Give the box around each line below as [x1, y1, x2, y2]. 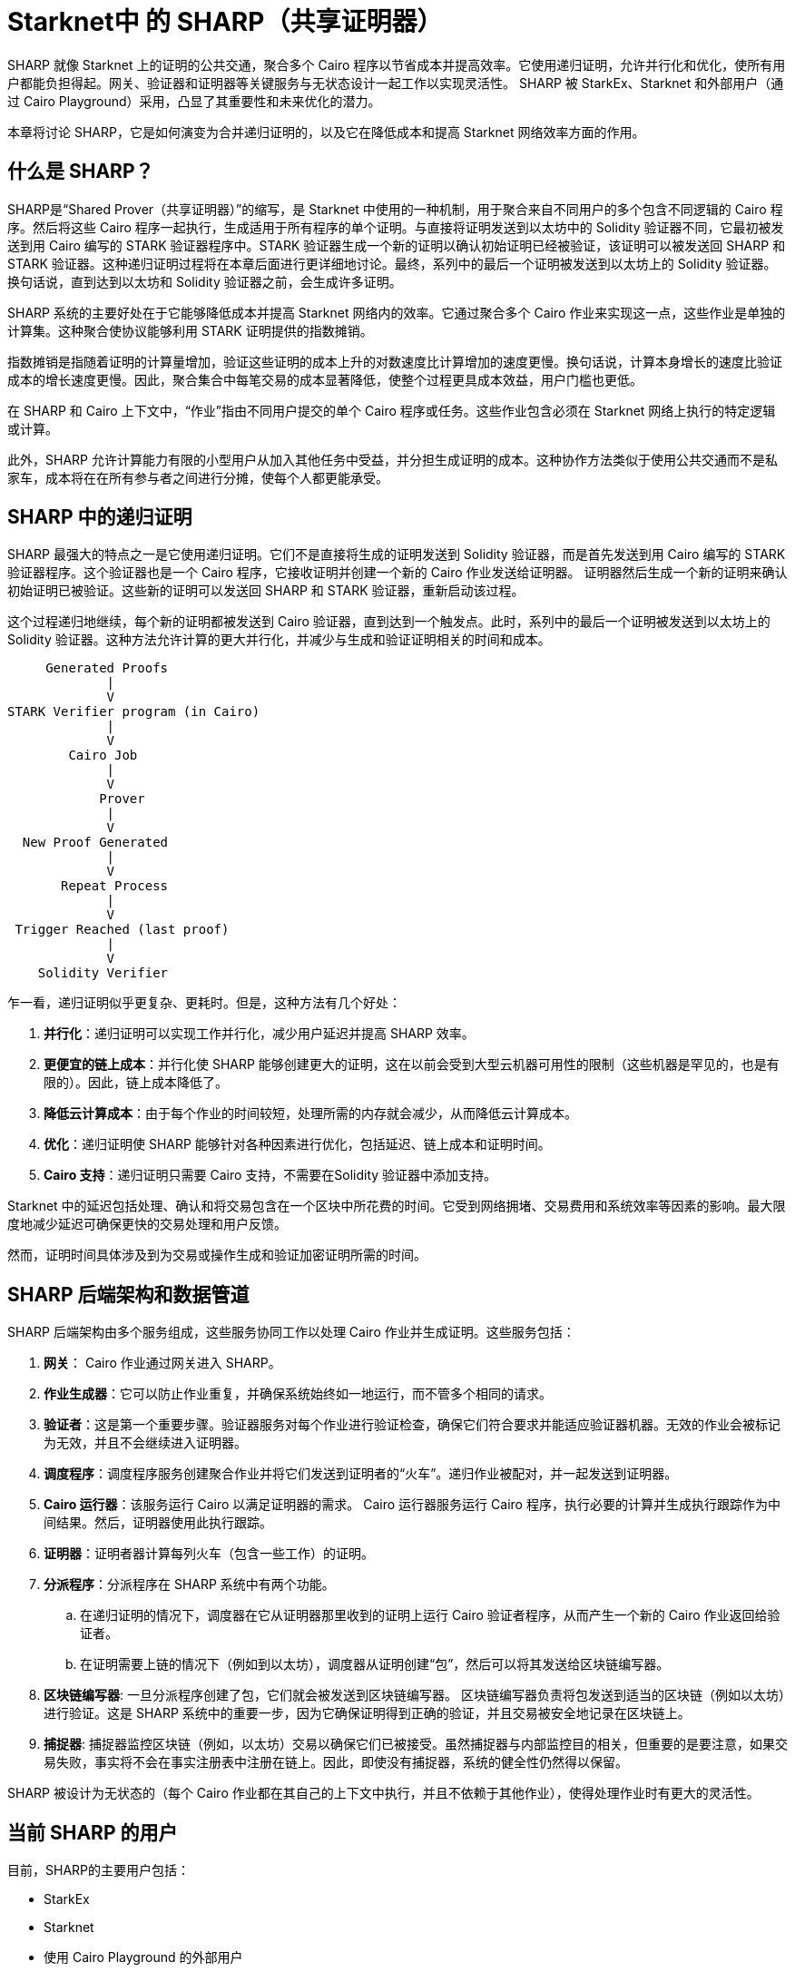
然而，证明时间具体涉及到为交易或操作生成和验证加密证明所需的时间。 [7, 1247, 427, 1263]
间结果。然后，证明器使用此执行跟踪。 [44, 1515, 272, 1531]
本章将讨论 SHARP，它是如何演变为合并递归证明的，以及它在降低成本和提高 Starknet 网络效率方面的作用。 [7, 123, 645, 140]
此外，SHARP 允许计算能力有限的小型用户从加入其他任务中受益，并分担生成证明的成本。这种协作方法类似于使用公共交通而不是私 [7, 451, 778, 467]
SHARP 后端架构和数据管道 [7, 1282, 250, 1306]
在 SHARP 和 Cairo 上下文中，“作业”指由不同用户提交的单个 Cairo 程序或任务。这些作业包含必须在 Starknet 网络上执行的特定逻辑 [7, 402, 776, 418]
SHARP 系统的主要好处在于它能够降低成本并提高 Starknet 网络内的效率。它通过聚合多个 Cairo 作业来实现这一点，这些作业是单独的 [7, 304, 786, 320]
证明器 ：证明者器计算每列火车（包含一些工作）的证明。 [44, 1545, 374, 1562]
